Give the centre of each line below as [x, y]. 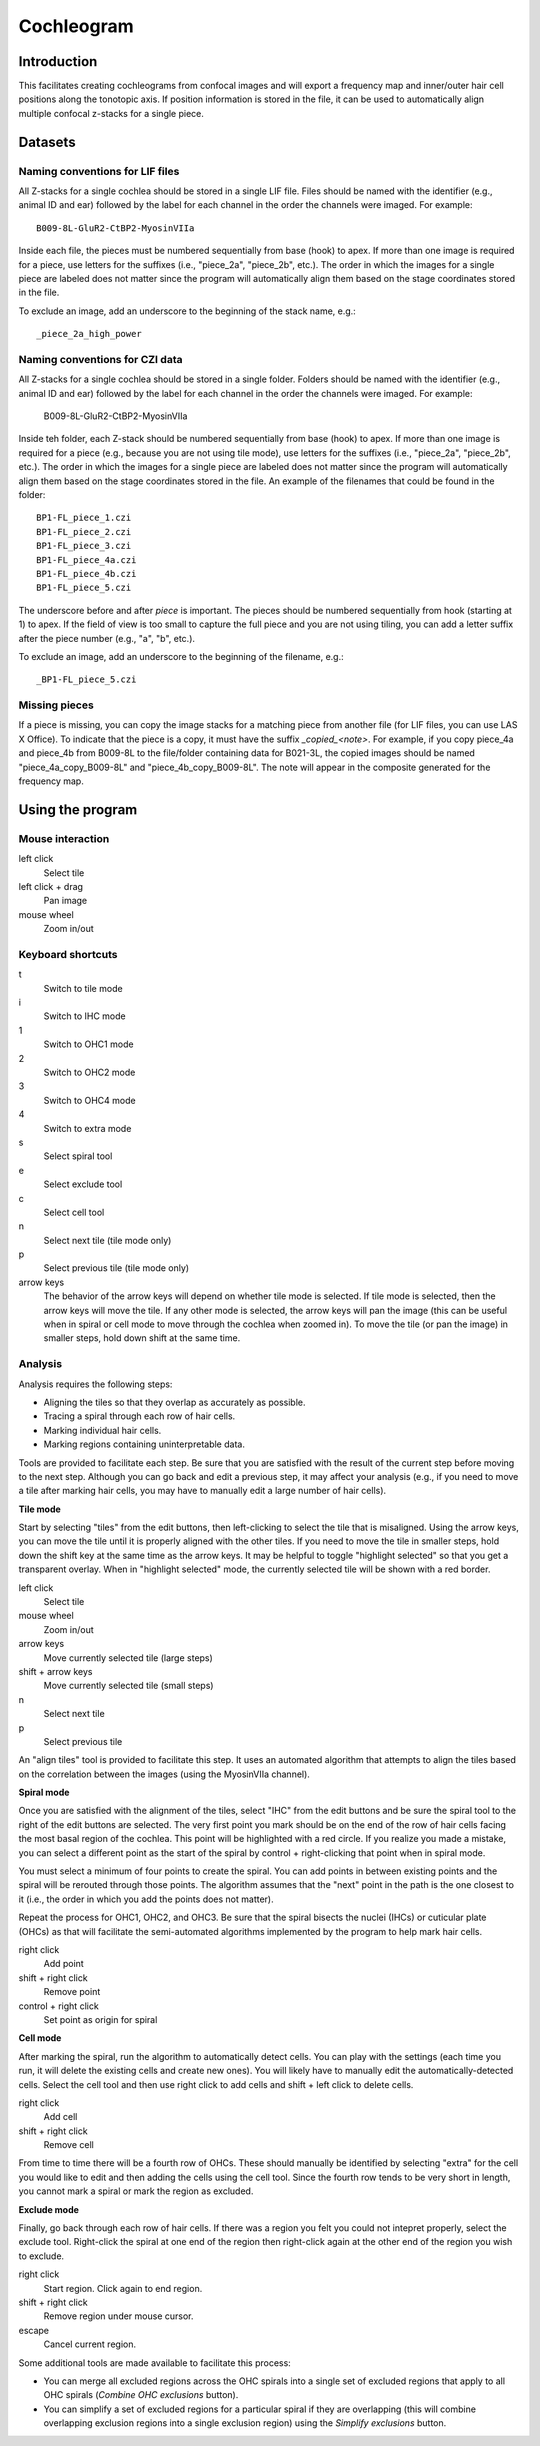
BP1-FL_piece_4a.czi [86, 559]
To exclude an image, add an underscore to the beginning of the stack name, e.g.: [187, 311]
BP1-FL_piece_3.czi [84, 546]
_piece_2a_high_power [89, 334]
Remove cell [68, 2145]
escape [34, 2330]
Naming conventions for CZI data [100, 359]
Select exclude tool [83, 1184]
